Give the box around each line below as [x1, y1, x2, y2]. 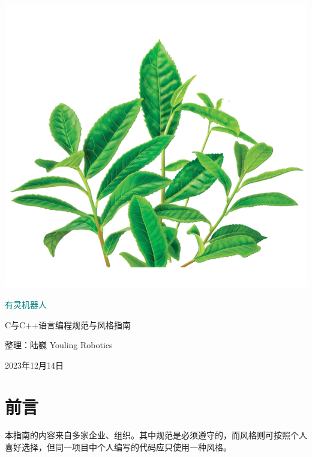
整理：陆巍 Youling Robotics [5, 339, 113, 351]
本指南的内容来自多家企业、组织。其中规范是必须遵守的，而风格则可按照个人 [5, 429, 307, 441]
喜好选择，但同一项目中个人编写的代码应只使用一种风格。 [5, 441, 232, 453]
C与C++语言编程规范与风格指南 [5, 318, 131, 331]
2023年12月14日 [5, 358, 64, 371]
